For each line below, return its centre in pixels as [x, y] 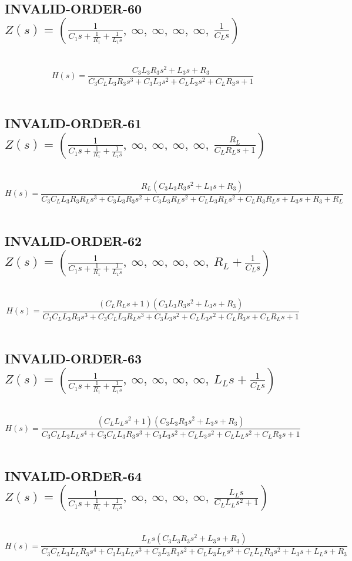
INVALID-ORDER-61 [73, 123]
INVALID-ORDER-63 [73, 358]
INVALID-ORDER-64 [73, 476]
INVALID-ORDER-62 [73, 241]
